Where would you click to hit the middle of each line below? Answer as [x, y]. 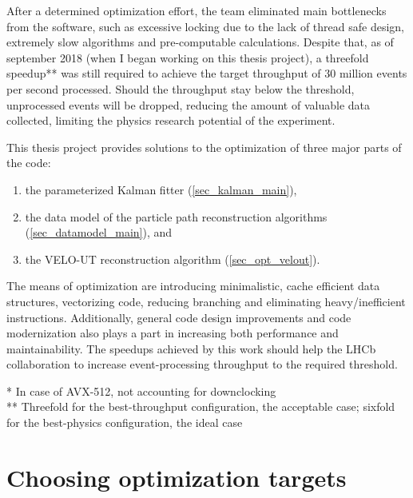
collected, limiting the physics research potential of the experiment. [171, 120]
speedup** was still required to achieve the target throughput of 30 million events [207, 73]
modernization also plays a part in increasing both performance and [173, 333]
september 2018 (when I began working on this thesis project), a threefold [188, 57]
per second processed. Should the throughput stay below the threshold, [181, 88]
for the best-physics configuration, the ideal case [125, 422]
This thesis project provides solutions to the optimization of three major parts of [204, 147]
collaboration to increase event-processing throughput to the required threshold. [202, 364]
